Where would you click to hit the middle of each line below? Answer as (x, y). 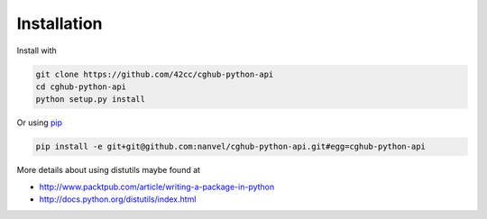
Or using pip (40, 123)
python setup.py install (91, 100)
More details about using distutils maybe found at (109, 170)
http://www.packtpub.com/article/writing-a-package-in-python (157, 187)
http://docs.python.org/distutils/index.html (118, 199)
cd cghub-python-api (81, 87)
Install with (37, 50)
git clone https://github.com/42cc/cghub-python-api (155, 74)
